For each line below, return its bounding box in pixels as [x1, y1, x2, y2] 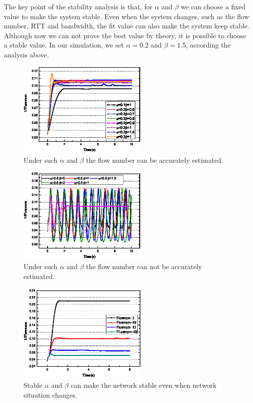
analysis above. [4, 49, 49, 59]
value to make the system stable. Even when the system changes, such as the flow [4, 11, 250, 21]
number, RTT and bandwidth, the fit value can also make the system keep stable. [4, 21, 250, 31]
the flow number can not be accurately [86, 261, 202, 272]
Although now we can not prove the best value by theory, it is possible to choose [4, 30, 246, 40]
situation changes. [24, 389, 77, 400]
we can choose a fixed [181, 1, 246, 11]
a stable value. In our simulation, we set [4, 40, 124, 50]
